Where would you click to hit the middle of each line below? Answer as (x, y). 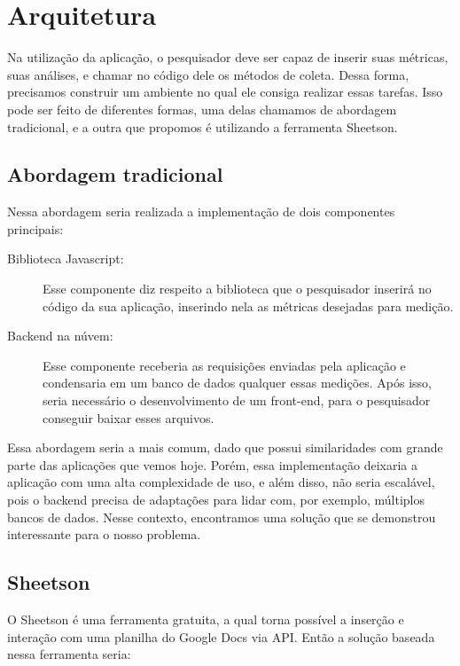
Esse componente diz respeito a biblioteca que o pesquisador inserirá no (237, 289)
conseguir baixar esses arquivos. (129, 417)
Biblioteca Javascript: (66, 259)
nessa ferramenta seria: (69, 654)
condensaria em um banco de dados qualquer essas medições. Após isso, (237, 383)
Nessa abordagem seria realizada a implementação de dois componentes (201, 212)
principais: (35, 228)
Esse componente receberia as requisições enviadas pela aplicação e (224, 365)
